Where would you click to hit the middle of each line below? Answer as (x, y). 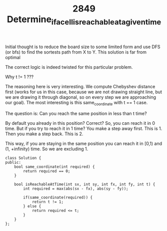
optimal (13, 57)
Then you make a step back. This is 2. (44, 134)
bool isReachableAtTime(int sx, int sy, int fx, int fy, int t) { (85, 184)
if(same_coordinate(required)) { (58, 197)
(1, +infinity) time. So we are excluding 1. (47, 149)
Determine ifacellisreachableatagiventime (84, 20)
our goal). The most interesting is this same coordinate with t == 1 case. (76, 103)
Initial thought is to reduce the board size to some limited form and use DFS (83, 47)
